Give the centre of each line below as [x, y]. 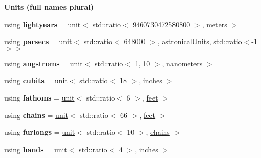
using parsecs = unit [38, 41]
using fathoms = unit [39, 97]
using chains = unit [36, 115]
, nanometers [182, 63]
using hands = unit [36, 149]
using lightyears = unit [42, 24]
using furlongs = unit [40, 132]
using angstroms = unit [43, 63]
